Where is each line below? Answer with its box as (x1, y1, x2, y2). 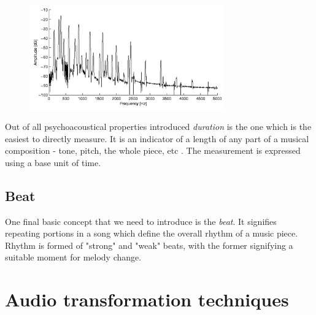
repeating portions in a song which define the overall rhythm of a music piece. (5, 227, 298, 240)
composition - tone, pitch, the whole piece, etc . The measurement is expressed (5, 144, 301, 157)
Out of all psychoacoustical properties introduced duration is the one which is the (5, 120, 312, 133)
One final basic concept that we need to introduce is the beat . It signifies (5, 214, 277, 227)
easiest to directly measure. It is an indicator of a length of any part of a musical (5, 132, 309, 145)
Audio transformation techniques (5, 287, 289, 312)
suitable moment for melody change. (5, 251, 142, 264)
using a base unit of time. (5, 156, 101, 169)
